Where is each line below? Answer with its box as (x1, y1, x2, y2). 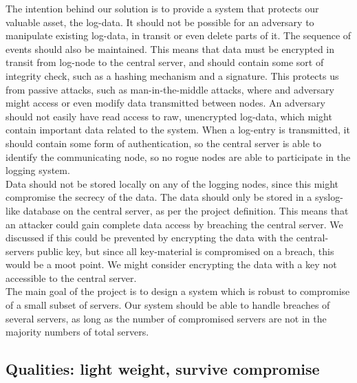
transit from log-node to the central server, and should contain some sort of (6, 55, 324, 69)
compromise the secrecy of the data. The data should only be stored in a (6, 190, 312, 204)
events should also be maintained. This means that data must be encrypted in (6, 41, 335, 56)
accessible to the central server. (6, 270, 137, 285)
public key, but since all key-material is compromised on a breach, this (37, 243, 334, 258)
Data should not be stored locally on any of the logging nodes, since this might (6, 176, 339, 190)
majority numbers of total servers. (6, 325, 149, 339)
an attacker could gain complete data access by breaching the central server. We (6, 217, 343, 231)
